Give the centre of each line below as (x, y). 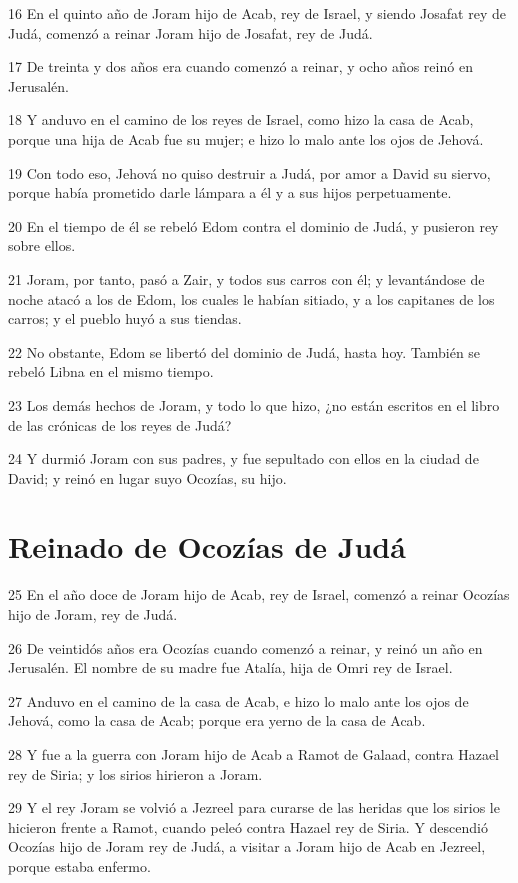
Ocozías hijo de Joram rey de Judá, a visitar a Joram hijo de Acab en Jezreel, (247, 846)
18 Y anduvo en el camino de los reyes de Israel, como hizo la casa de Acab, (241, 119)
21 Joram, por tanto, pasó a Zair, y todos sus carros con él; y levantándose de (246, 278)
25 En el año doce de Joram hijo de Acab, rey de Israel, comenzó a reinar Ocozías (259, 594)
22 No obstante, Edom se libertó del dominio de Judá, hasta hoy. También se (244, 351)
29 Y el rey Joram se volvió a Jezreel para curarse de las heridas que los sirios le (254, 807)
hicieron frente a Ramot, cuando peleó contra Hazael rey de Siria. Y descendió (248, 826)
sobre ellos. (42, 245)
